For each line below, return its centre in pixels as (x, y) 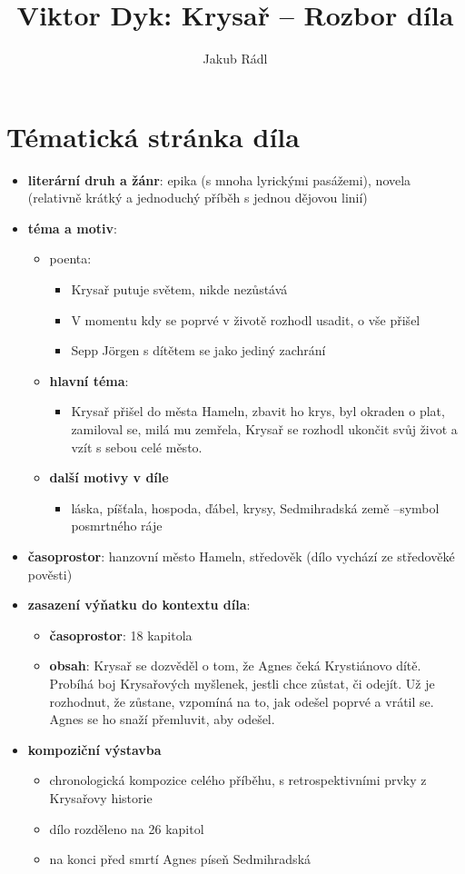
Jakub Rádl (235, 59)
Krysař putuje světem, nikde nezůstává (179, 289)
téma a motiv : (72, 228)
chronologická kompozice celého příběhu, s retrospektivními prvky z (238, 780)
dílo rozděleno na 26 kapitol (127, 828)
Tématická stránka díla (153, 136)
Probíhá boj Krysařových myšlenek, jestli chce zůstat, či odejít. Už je (242, 683)
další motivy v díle (109, 477)
